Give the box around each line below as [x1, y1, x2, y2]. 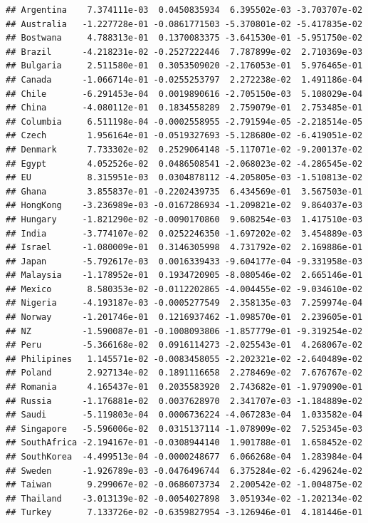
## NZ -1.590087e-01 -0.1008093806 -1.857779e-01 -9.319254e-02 [6, 326, 363, 336]
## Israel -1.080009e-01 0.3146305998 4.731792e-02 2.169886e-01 [6, 242, 363, 253]
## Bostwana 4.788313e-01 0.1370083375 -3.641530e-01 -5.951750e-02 [6, 33, 363, 43]
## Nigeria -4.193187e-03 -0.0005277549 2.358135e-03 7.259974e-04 [6, 298, 363, 309]
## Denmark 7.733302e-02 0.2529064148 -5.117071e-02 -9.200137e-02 [6, 144, 363, 155]
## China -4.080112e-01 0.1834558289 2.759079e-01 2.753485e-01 [6, 103, 363, 113]
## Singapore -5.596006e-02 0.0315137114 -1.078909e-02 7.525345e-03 [6, 423, 363, 434]
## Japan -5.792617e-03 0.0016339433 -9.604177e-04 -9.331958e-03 [6, 256, 363, 266]
